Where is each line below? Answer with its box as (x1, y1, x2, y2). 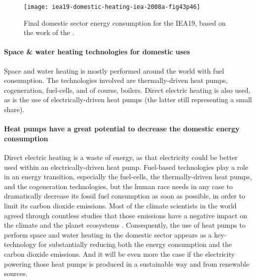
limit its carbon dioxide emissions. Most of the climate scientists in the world (4, 200, 237, 210)
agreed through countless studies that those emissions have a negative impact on (4, 210, 247, 220)
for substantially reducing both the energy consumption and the (38, 239, 232, 249)
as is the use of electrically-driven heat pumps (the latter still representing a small (4, 94, 252, 105)
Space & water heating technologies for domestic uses (4, 46, 190, 57)
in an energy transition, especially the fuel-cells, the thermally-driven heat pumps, (4, 171, 252, 182)
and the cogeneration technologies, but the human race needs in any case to (4, 181, 233, 191)
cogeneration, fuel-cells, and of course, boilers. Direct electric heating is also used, (4, 84, 251, 95)
